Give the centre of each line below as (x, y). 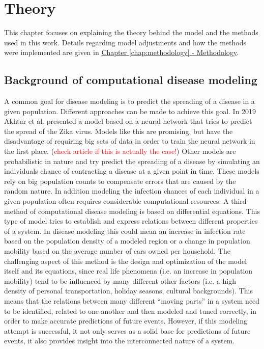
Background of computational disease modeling (131, 80)
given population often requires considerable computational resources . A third (125, 201)
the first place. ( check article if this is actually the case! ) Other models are (120, 151)
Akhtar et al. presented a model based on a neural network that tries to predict (128, 121)
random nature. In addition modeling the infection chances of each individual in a (132, 191)
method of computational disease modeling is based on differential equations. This (132, 211)
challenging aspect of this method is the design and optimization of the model (126, 261)
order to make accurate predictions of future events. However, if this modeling (126, 321)
